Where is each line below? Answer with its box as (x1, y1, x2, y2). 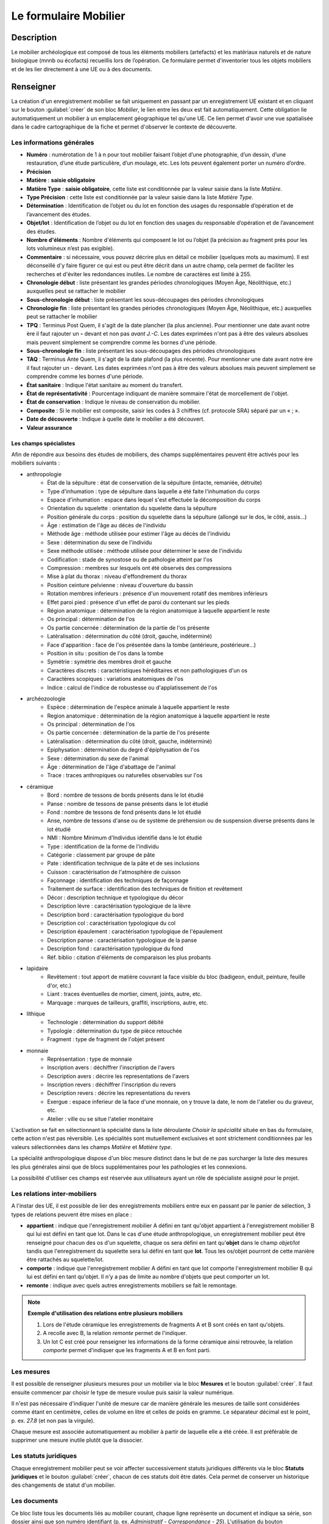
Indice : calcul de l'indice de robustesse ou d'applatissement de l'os (47, 683, 218, 691)
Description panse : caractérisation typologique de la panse (47, 936, 197, 944)
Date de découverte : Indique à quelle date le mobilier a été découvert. (26, 415, 205, 423)
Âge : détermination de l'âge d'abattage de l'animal (47, 763, 176, 771)
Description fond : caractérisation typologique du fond (47, 945, 184, 952)
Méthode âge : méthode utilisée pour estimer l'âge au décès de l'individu (47, 530, 231, 538)
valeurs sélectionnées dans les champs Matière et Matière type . (11, 1143, 172, 1150)
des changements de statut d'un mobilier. (11, 1481, 116, 1489)
